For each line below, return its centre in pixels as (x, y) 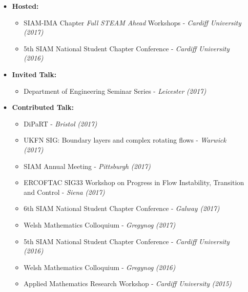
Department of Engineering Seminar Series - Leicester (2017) (115, 91)
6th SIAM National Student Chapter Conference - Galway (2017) (122, 208)
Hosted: (25, 6)
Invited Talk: (34, 74)
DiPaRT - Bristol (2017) (60, 123)
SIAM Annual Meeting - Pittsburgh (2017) (87, 166)
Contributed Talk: (43, 107)
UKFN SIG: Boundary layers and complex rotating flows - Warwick (125, 140)
